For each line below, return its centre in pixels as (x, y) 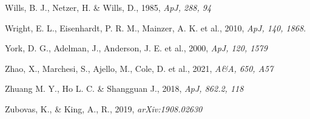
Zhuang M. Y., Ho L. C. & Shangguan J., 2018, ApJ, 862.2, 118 (124, 88)
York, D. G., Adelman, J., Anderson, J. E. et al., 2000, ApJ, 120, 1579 (136, 48)
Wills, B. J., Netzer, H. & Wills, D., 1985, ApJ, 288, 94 (108, 7)
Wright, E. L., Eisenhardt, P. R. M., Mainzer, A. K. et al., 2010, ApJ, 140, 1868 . (156, 27)
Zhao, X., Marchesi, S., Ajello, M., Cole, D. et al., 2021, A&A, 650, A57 (139, 68)
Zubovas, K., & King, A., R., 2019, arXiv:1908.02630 (104, 108)
